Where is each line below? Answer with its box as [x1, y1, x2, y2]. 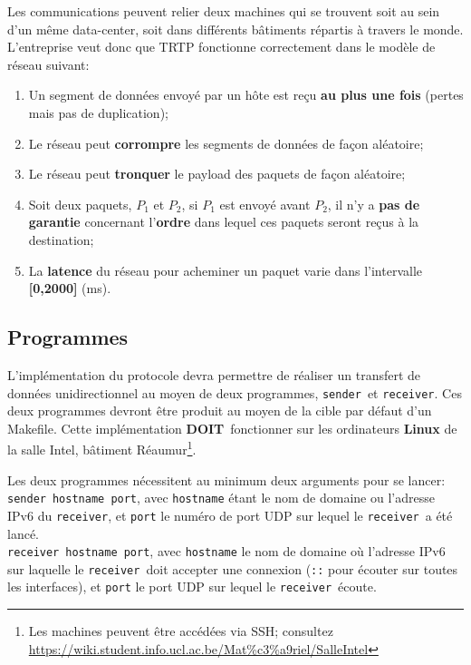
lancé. [7, 523, 39, 543]
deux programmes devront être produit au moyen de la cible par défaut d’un [7, 401, 432, 420]
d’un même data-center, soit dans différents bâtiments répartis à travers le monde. [7, 19, 464, 38]
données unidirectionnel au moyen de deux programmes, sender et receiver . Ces [7, 383, 462, 402]
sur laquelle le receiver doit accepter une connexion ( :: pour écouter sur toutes [7, 559, 458, 578]
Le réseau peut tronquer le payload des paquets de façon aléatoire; [28, 164, 406, 183]
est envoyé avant [219, 194, 311, 213]
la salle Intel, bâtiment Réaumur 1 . [7, 437, 197, 459]
